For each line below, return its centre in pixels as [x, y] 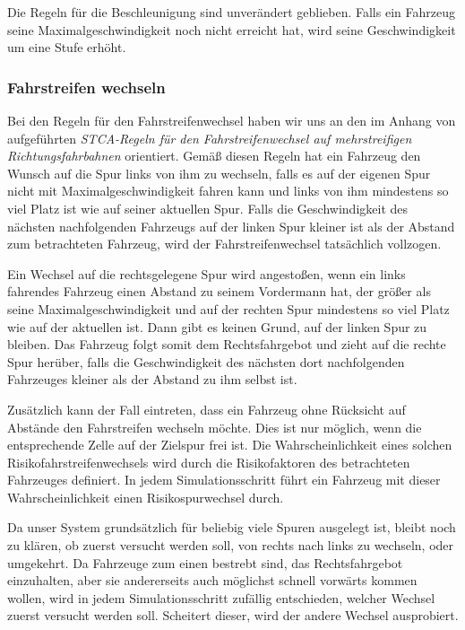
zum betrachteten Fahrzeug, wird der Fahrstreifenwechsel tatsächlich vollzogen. [224, 244]
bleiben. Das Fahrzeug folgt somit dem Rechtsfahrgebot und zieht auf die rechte [227, 344]
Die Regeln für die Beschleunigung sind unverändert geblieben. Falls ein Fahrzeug [231, 12]
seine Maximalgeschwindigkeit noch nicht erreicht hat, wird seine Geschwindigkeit [232, 29]
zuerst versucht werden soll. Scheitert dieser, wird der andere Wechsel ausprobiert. [233, 615]
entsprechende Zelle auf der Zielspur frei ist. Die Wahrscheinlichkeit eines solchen [230, 445]
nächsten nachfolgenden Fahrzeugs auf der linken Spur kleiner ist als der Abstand [231, 226]
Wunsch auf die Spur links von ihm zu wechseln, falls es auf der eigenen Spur [219, 173]
